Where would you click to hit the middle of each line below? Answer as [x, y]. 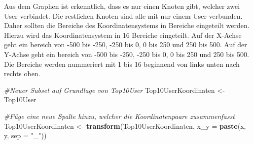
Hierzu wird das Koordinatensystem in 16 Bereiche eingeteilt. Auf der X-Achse [123, 35]
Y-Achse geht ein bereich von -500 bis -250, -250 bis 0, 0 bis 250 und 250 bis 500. [126, 54]
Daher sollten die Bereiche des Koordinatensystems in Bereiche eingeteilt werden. [127, 25]
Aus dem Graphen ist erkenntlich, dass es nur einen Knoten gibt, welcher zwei [122, 6]
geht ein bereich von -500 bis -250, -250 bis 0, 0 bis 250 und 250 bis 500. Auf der [126, 44]
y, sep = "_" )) [25, 135]
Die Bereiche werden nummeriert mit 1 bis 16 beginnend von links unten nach [122, 64]
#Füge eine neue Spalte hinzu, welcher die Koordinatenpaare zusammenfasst [119, 116]
